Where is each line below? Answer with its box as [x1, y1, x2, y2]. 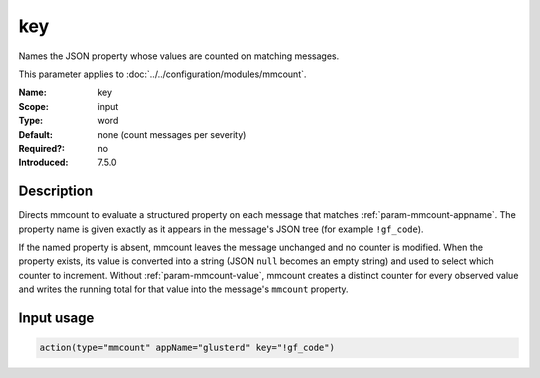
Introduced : [18, 156, 69, 169]
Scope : [18, 100, 49, 112]
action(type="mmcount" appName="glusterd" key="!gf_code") [39, 342, 335, 354]
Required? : [18, 142, 65, 154]
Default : [18, 128, 54, 140]
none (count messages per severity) [97, 128, 247, 140]
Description [18, 183, 94, 200]
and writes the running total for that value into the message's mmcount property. [18, 283, 349, 295]
